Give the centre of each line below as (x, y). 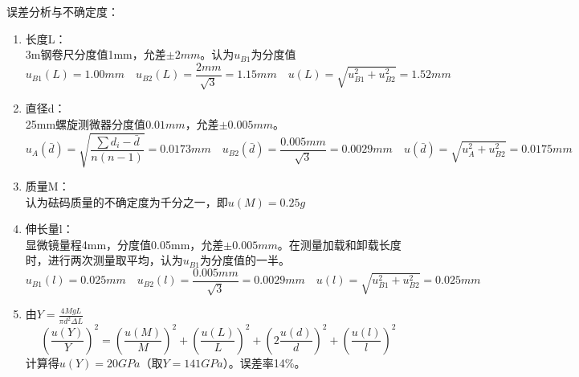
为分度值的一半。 (245, 260)
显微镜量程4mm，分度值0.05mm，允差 (124, 244)
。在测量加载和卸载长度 (339, 244)
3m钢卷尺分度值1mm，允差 (96, 54)
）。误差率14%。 (264, 362)
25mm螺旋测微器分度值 (86, 123)
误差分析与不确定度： (63, 11)
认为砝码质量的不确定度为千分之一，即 (126, 201)
